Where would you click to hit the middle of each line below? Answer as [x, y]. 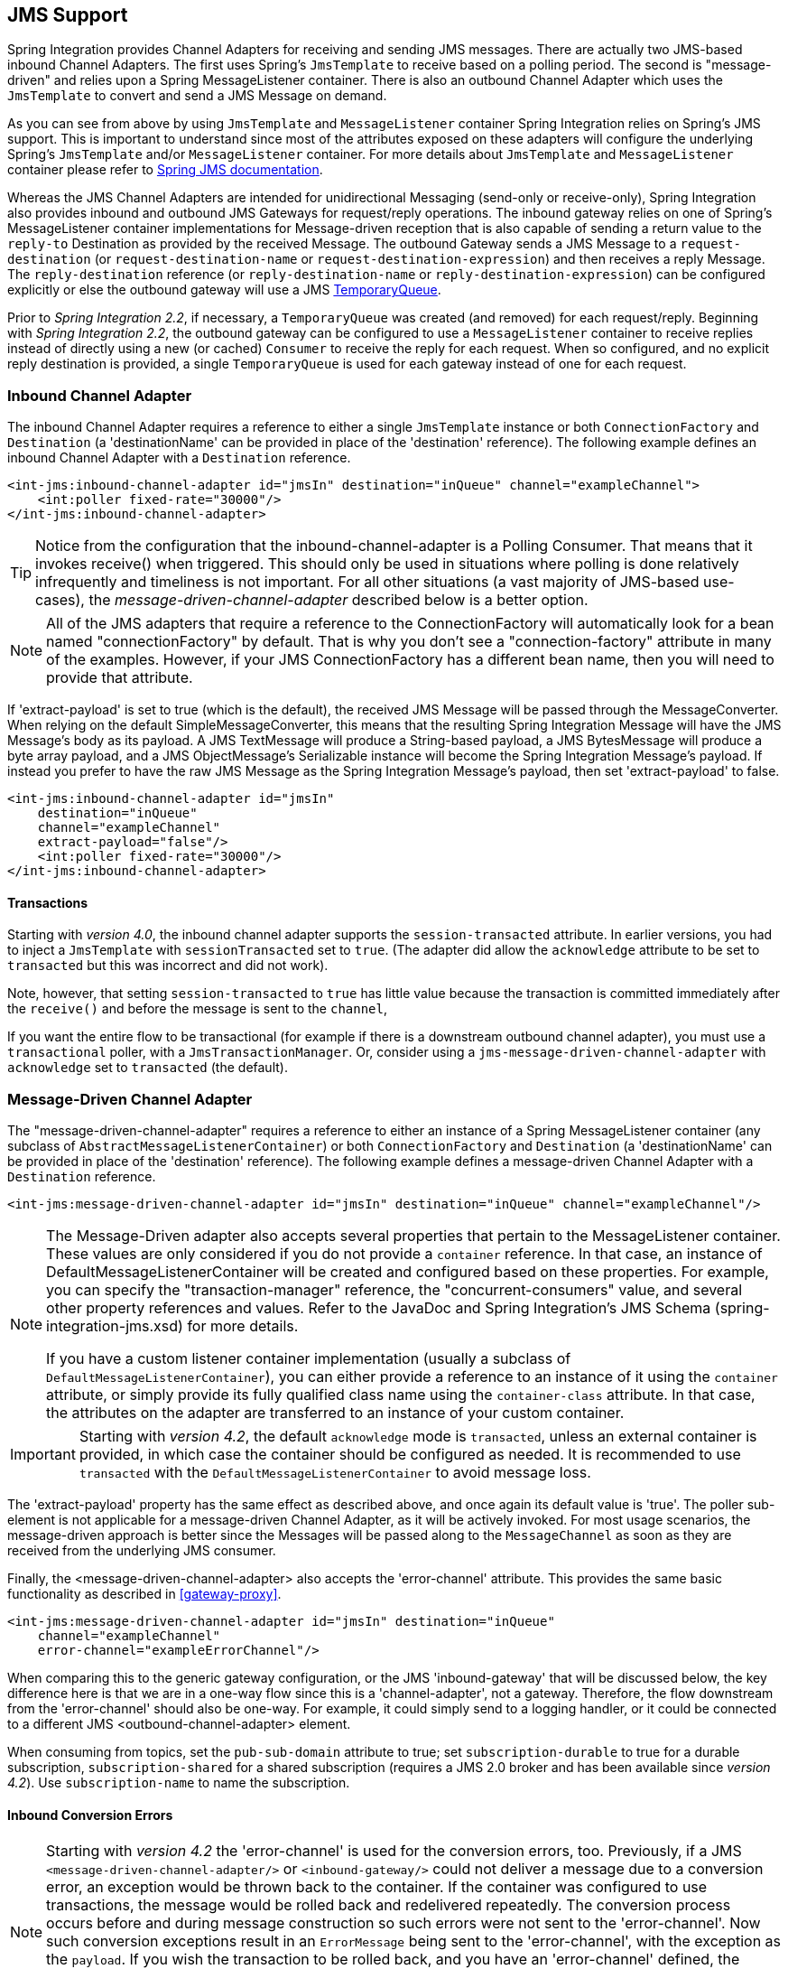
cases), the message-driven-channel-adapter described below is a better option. [312, 600]
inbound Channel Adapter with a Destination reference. [179, 458]
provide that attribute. [120, 678]
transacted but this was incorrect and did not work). [168, 966]
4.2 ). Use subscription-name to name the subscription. [179, 1783]
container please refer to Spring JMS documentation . [165, 170]
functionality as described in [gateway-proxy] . [144, 1594]
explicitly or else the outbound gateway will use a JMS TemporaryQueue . [224, 290]
